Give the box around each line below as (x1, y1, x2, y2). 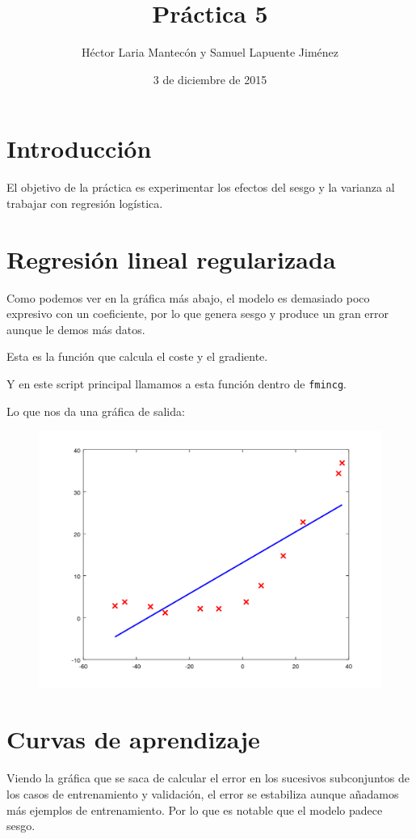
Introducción (6, 132, 152, 165)
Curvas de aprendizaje (6, 722, 260, 756)
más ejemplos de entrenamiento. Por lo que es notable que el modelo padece (6, 801, 383, 818)
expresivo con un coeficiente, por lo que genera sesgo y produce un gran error (6, 305, 389, 322)
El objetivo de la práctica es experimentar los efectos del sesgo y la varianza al (6, 179, 395, 196)
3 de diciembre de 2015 (153, 70, 267, 87)
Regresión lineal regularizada (6, 242, 336, 275)
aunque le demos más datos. (6, 320, 145, 337)
